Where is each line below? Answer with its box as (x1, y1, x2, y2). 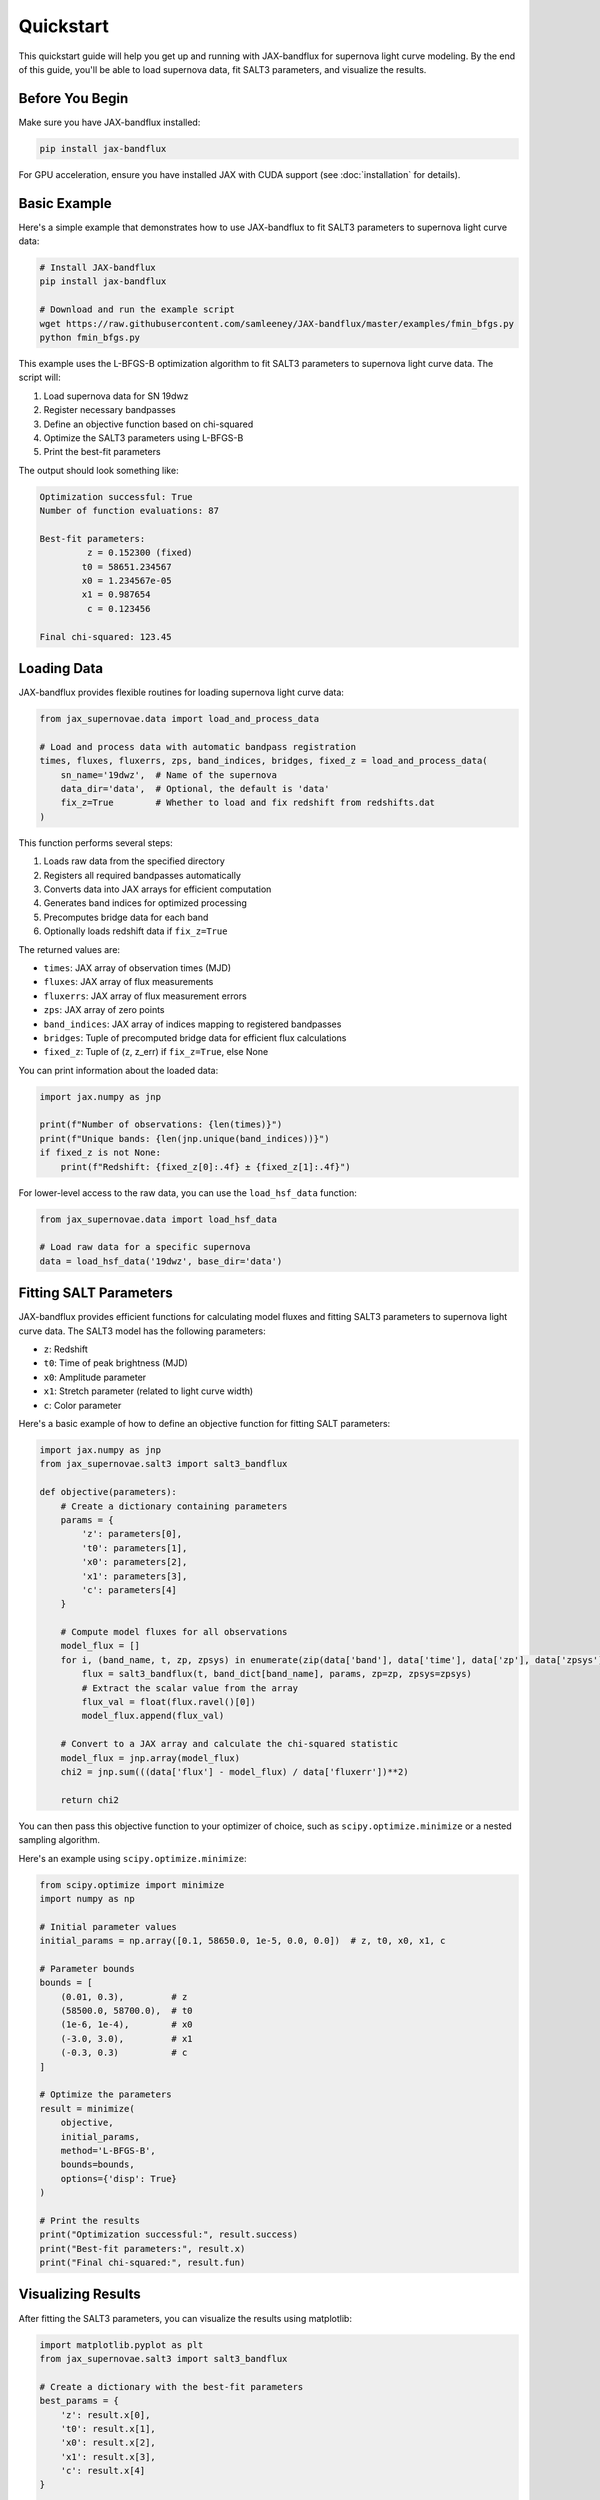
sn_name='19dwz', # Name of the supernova (60, 769, 277, 780)
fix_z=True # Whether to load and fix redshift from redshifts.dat (60, 797, 435, 809)
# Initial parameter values (39, 1921, 177, 1932)
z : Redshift (43, 1343, 89, 1355)
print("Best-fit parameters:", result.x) (39, 2243, 246, 2254)
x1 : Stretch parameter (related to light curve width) (43, 1385, 254, 1397)
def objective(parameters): (39, 1486, 177, 1498)
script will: (18, 371, 61, 384)
